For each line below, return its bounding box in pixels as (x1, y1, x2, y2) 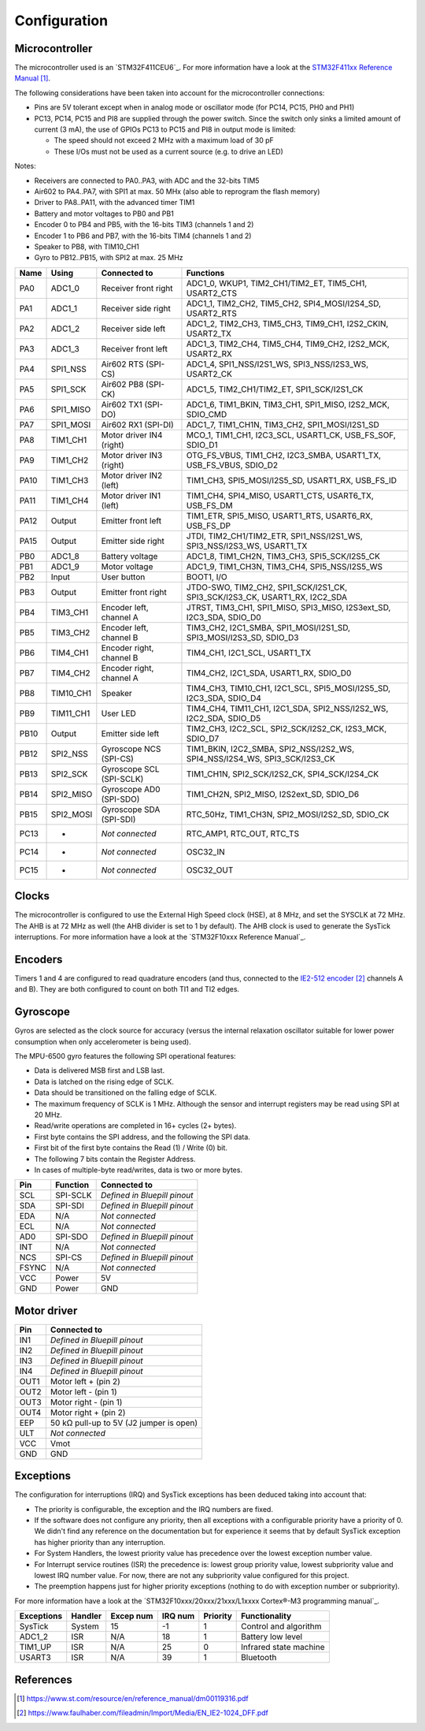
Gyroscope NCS (101, 743, 161, 754)
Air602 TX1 (101, 399, 142, 410)
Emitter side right (101, 535, 165, 546)
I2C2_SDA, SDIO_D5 (186, 713, 261, 724)
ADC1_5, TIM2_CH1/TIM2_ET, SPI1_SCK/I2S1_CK (186, 383, 364, 394)
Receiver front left (101, 343, 168, 354)
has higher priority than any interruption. (34, 1537, 165, 1547)
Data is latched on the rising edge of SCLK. (34, 1077, 175, 1086)
